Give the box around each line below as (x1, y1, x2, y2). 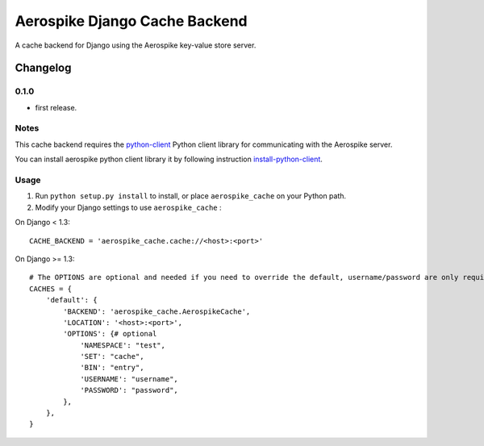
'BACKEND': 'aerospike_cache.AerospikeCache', (63, 306, 251, 316)
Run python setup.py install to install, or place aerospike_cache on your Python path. (35, 191, 347, 201)
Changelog (15, 61, 72, 75)
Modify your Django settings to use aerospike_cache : (35, 202, 222, 212)
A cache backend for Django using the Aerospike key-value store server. (15, 40, 257, 50)
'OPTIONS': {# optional (63, 329, 157, 339)
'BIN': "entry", (80, 363, 144, 373)
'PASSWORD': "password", (80, 386, 179, 395)
